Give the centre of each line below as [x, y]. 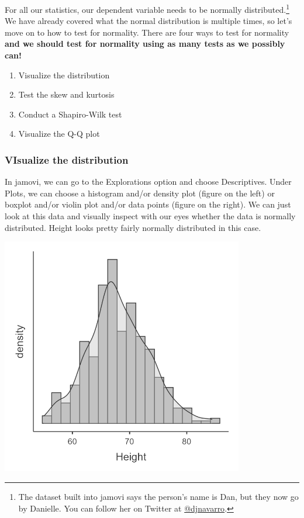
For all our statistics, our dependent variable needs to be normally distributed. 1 [147, 8]
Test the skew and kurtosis [66, 94]
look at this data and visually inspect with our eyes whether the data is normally [150, 216]
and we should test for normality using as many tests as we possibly [145, 44]
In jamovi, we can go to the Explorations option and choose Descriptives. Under [148, 182]
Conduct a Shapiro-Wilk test [70, 114]
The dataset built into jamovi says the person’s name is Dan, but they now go [158, 497]
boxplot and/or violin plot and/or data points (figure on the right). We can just [148, 204]
